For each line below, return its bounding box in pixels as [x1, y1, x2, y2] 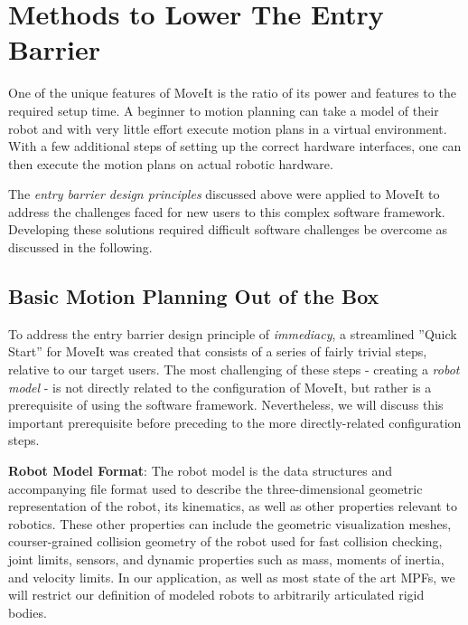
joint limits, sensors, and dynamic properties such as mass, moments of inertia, [8, 549, 445, 568]
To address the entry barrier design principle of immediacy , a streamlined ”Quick [8, 324, 457, 343]
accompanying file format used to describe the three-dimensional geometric [8, 478, 423, 497]
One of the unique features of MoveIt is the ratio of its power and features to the [8, 83, 456, 102]
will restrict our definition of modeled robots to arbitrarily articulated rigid [8, 585, 425, 604]
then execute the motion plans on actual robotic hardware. [8, 154, 333, 173]
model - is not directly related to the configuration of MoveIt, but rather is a [8, 377, 432, 396]
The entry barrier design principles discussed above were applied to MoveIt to [8, 185, 440, 204]
